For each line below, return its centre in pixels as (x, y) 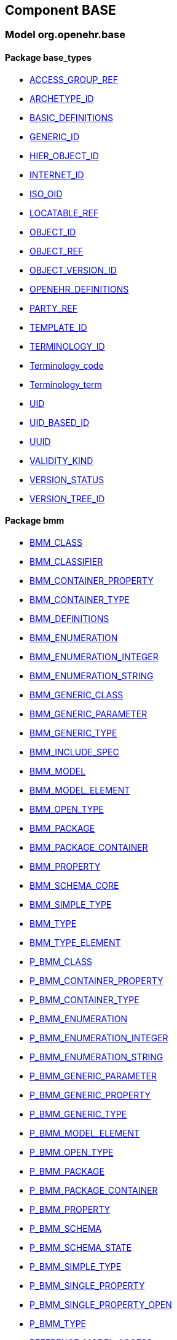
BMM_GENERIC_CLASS (77, 695)
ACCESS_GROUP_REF (74, 79)
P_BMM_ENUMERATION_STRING (96, 1057)
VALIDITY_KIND (61, 460)
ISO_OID (46, 194)
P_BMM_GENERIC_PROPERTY (90, 1095)
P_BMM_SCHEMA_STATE (81, 1247)
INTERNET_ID (57, 175)
